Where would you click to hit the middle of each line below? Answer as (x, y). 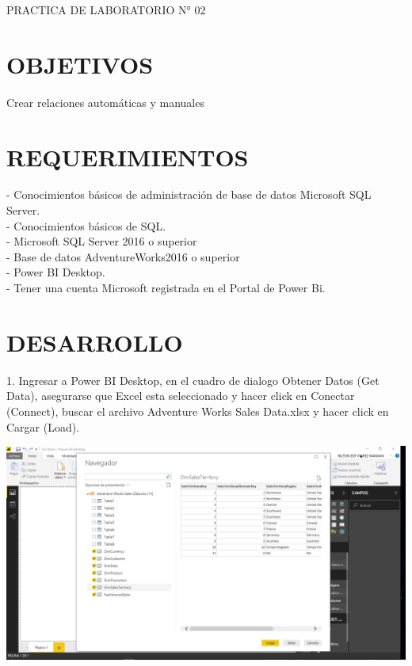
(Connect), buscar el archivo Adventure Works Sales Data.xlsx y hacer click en (198, 411)
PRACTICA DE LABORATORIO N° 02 (106, 10)
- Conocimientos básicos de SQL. (86, 225)
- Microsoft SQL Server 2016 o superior (102, 241)
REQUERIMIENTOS (128, 156)
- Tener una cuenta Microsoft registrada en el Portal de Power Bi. (166, 287)
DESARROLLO (95, 342)
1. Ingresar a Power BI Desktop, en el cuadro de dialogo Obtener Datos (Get (193, 380)
